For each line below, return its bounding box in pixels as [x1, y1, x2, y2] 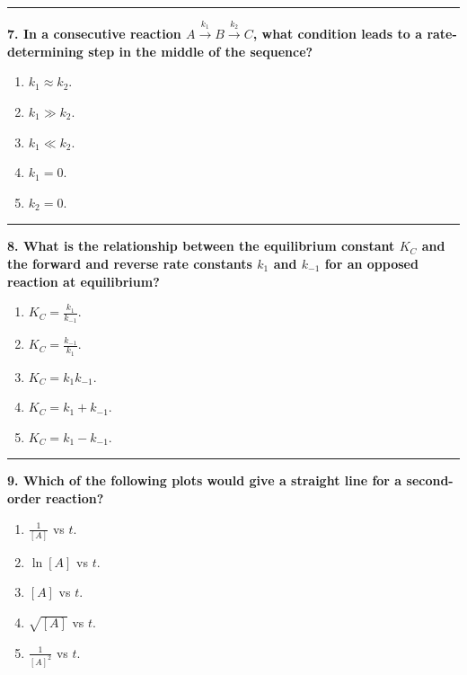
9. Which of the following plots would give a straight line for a [7, 471, 402, 490]
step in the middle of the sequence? [88, 41, 313, 60]
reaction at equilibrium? [7, 271, 160, 290]
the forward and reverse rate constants [7, 253, 252, 272]
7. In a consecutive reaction [7, 24, 181, 43]
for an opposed [324, 253, 419, 272]
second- [406, 471, 454, 490]
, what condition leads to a [252, 24, 423, 43]
